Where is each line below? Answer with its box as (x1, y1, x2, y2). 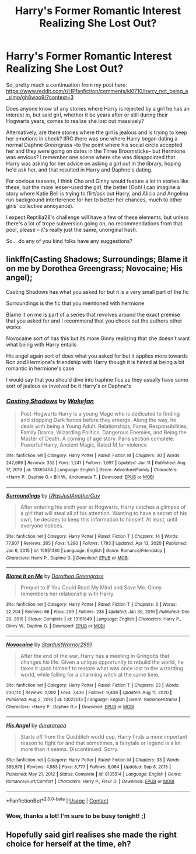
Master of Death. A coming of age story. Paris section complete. (20, 435, 175, 443)
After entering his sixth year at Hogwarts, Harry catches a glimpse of (20, 503, 186, 510)
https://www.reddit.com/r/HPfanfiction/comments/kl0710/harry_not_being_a (6, 87, 188, 94)
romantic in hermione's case (6, 365, 75, 372)
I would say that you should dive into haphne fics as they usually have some (6, 376, 188, 383)
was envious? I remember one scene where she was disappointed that (6, 153, 176, 160)
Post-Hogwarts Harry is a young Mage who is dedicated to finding (20, 410, 180, 417)
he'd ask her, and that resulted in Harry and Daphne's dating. (6, 166, 153, 173)
